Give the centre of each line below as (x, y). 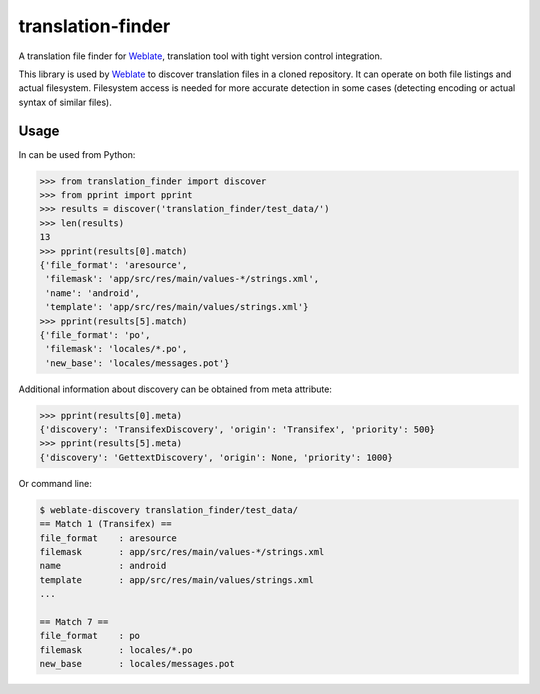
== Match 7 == (74, 621)
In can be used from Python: (77, 154)
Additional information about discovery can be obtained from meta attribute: (175, 389)
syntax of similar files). (65, 102)
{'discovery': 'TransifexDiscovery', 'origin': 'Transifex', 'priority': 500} (237, 429)
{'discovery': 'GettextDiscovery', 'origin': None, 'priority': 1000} (216, 457)
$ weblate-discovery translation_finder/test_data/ (169, 509)
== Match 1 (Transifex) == (105, 524)
